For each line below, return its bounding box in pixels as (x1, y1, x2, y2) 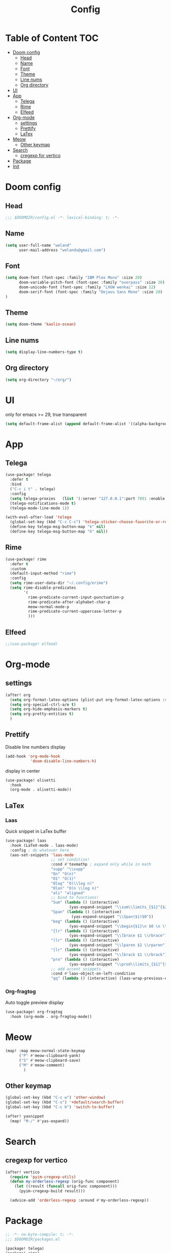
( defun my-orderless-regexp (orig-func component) (10, 1179, 120, 1184)
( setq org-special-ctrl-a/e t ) (10, 702, 76, 707)
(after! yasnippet (5, 1113, 44, 1119)
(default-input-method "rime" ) (10, 571, 76, 576)
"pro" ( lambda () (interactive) (50, 957, 120, 962)
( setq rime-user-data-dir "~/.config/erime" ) (10, 581, 108, 586)
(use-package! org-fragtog (5, 1009, 63, 1015)
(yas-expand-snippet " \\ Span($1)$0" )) (71, 914, 154, 919)
